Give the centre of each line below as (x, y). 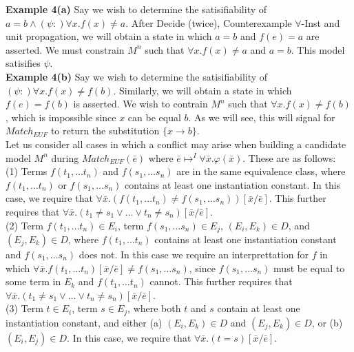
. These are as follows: (289, 157)
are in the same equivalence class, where (261, 171)
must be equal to (309, 268)
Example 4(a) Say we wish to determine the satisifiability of (136, 9)
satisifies (23, 63)
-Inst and (321, 22)
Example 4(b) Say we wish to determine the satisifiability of (137, 76)
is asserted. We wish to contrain (140, 104)
